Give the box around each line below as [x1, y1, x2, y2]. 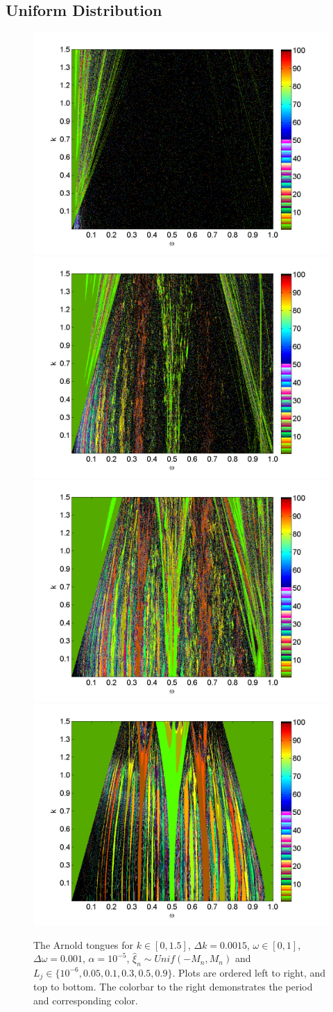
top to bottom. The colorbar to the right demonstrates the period [33, 979, 313, 994]
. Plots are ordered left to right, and [172, 965, 326, 979]
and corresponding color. [33, 993, 138, 1008]
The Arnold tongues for [33, 937, 134, 952]
